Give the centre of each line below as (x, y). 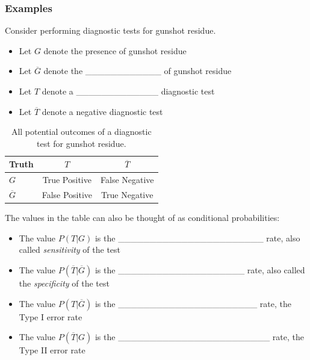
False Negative (127, 180)
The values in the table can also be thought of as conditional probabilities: (142, 218)
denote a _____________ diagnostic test (128, 91)
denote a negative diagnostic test (102, 111)
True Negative (127, 195)
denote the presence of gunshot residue (115, 50)
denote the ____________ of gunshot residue (138, 71)
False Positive (67, 195)
